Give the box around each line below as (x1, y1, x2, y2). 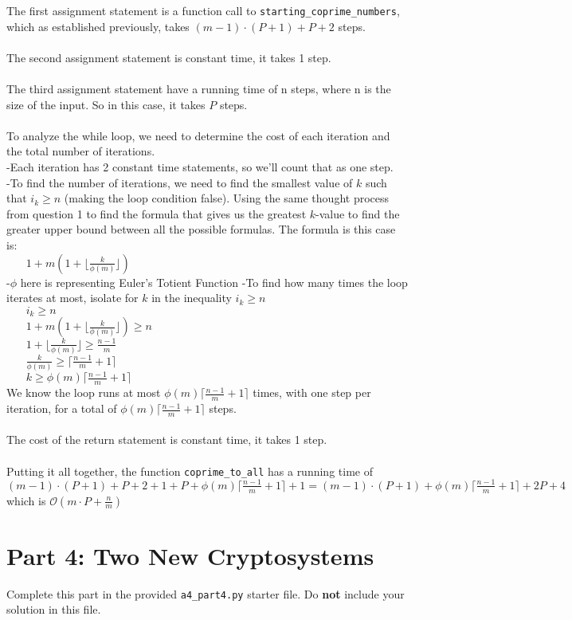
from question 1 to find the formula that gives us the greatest (6, 205, 307, 222)
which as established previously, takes (6, 18, 190, 34)
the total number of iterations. (6, 143, 155, 159)
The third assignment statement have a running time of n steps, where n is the (6, 80, 391, 97)
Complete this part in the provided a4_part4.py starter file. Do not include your (6, 585, 405, 602)
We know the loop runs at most (6, 384, 161, 401)
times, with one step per (253, 384, 371, 401)
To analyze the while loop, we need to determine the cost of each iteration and (6, 127, 390, 143)
